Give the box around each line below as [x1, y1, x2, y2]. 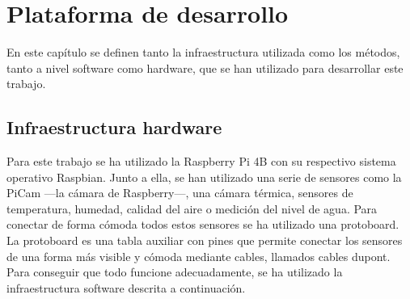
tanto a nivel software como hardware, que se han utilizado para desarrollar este [6, 59, 404, 76]
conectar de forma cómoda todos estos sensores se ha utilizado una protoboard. [6, 216, 399, 233]
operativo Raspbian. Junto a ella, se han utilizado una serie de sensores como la [6, 168, 402, 185]
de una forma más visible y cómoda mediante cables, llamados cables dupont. [6, 247, 391, 264]
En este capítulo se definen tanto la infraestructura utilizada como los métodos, [6, 44, 400, 61]
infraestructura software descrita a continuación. [6, 279, 246, 296]
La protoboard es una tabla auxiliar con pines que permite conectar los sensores [6, 232, 403, 249]
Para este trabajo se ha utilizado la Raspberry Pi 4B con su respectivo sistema [6, 153, 396, 170]
